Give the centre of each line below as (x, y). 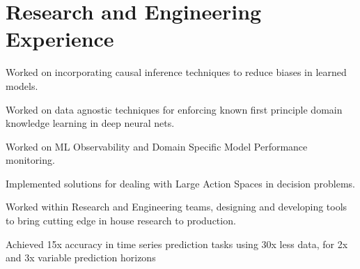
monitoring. (30, 160)
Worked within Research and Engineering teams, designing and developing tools (177, 207)
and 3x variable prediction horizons (81, 258)
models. (22, 85)
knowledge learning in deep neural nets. (90, 123)
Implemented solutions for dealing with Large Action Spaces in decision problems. (180, 183)
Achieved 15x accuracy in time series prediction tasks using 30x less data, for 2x (177, 244)
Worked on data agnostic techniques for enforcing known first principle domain (174, 109)
